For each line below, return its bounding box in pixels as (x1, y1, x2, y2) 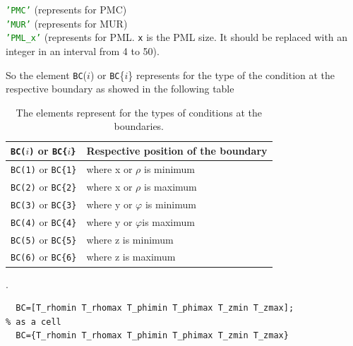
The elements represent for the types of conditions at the (16, 105, 262, 119)
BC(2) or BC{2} (11, 179, 77, 193)
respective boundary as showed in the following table (6, 81, 234, 96)
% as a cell (6, 316, 61, 327)
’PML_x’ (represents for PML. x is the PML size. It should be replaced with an (6, 30, 348, 44)
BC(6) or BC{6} (11, 249, 77, 264)
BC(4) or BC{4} (11, 214, 77, 229)
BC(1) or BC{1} (11, 161, 77, 176)
